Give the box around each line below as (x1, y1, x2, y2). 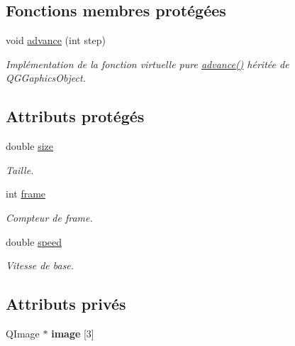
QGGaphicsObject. (6, 70, 86, 85)
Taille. (6, 162, 34, 177)
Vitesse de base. (6, 258, 74, 273)
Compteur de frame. (6, 210, 93, 225)
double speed (6, 234, 62, 249)
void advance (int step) (6, 33, 106, 48)
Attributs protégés (6, 105, 145, 127)
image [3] (51, 325, 94, 340)
